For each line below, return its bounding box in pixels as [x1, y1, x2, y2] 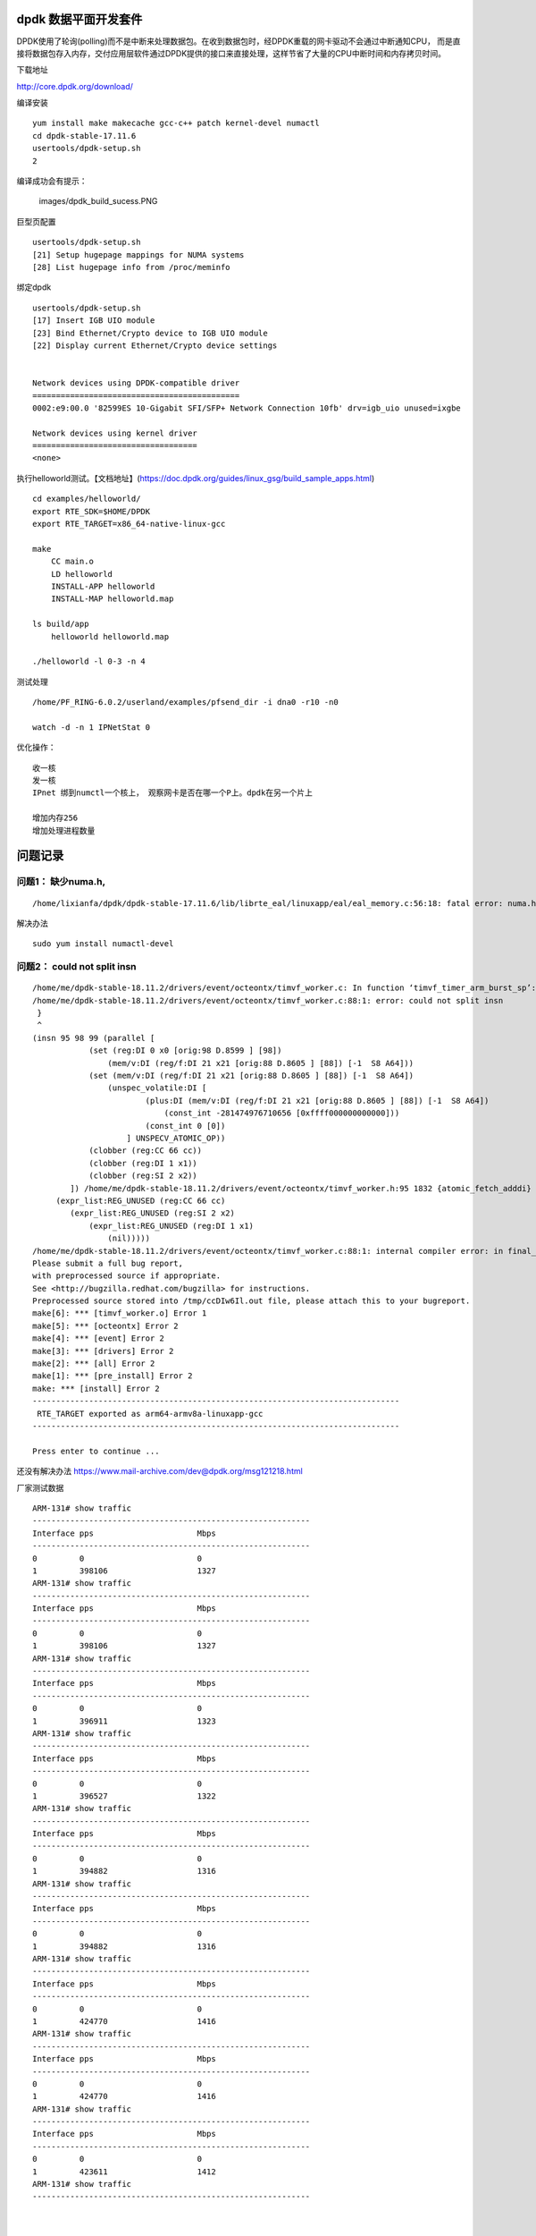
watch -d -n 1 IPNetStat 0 [32, 722, 151, 733]
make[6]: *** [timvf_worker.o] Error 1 [32, 1309, 207, 1318]
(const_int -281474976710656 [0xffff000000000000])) [163, 1108, 400, 1118]
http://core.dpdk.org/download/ [16, 80, 134, 91]
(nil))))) [107, 1233, 151, 1243]
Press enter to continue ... [32, 1445, 160, 1456]
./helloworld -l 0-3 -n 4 [32, 656, 147, 666]
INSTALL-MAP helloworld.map [50, 594, 174, 604]
